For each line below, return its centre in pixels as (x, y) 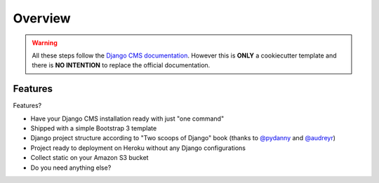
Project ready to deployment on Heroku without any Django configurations (138, 148)
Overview (42, 18)
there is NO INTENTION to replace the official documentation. (121, 65)
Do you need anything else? (71, 168)
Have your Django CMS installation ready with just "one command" (127, 118)
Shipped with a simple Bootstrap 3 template (94, 128)
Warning (45, 43)
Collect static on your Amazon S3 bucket (89, 158)
